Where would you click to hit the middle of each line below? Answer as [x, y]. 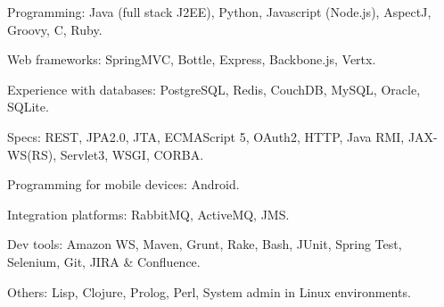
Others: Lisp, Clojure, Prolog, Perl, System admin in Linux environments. [209, 291]
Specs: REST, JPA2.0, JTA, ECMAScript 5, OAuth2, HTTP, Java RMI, [206, 136]
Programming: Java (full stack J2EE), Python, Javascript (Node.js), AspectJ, [219, 12]
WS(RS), [32, 154]
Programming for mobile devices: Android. [123, 184]
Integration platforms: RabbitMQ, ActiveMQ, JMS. [148, 214]
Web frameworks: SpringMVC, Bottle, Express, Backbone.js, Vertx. [192, 59]
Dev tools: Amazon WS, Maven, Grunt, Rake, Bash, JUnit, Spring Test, [205, 244]
